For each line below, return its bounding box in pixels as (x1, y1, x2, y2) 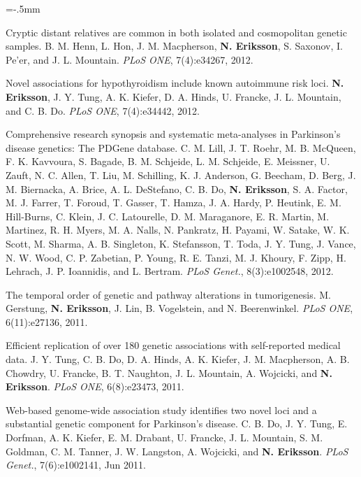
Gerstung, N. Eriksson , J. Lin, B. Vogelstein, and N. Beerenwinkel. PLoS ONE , (6, 301, 353, 315)
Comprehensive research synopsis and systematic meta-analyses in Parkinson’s (6, 127, 341, 141)
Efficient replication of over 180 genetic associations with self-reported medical (6, 338, 341, 353)
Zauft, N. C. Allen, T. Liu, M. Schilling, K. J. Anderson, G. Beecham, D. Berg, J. (6, 167, 356, 182)
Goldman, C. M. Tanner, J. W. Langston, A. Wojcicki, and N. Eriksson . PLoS (6, 443, 348, 458)
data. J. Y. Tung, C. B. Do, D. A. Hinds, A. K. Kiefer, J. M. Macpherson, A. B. (6, 352, 350, 366)
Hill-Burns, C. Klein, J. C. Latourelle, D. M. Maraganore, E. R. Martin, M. (6, 208, 330, 223)
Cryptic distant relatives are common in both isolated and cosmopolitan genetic (6, 24, 347, 39)
